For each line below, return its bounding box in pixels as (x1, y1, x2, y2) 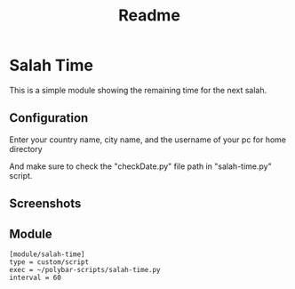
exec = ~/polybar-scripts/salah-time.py (9, 265, 162, 274)
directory (9, 143, 43, 154)
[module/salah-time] (9, 250, 86, 259)
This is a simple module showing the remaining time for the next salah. (9, 84, 267, 95)
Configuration (9, 110, 89, 125)
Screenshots (9, 197, 82, 212)
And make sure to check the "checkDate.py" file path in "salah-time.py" (9, 161, 273, 172)
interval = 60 (9, 273, 62, 282)
